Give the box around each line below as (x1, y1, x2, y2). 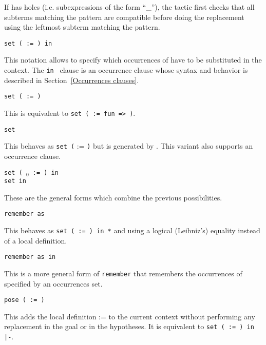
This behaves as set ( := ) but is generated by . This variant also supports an (4, 140, 253, 151)
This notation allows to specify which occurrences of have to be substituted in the (4, 54, 262, 65)
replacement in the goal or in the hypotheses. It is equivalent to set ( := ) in (4, 321, 254, 332)
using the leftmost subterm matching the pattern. (4, 22, 160, 32)
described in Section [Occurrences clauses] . (4, 74, 139, 85)
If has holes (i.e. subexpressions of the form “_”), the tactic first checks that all (4, 2, 255, 12)
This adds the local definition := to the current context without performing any (4, 311, 255, 321)
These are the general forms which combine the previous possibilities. (4, 192, 222, 202)
